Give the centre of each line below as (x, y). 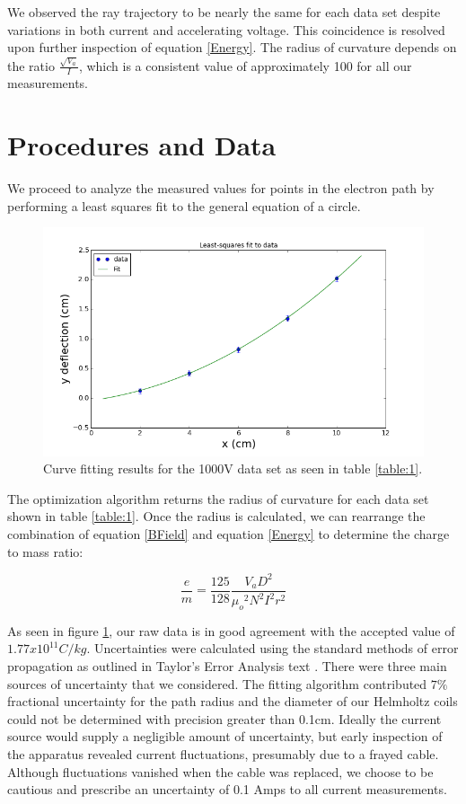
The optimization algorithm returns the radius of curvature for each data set (218, 498)
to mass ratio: (45, 551)
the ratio (31, 65)
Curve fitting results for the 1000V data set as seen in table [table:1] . (233, 468)
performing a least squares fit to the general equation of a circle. (184, 205)
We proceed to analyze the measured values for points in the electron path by (221, 188)
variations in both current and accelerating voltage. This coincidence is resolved (226, 29)
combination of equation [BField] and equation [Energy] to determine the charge (229, 533)
